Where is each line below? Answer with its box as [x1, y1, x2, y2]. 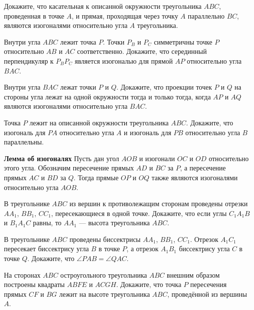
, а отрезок [126, 243, 159, 254]
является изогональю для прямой [74, 55, 173, 66]
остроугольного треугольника [60, 269, 147, 280]
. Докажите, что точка [116, 279, 182, 289]
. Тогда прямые [73, 172, 119, 182]
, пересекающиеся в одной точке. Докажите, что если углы [51, 208, 227, 218]
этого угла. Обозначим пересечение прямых [4, 163, 134, 173]
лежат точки [60, 82, 96, 92]
